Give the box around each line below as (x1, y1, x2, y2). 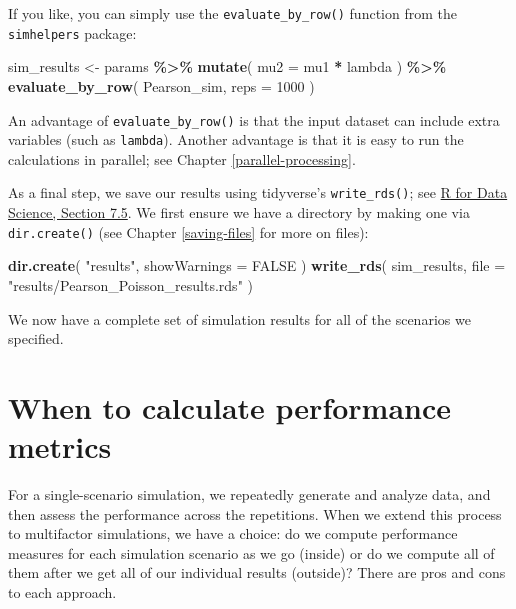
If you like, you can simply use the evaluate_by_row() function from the (8, 3, 457, 23)
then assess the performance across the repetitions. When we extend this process (8, 503, 502, 524)
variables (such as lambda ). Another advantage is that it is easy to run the (8, 129, 464, 150)
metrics (8, 426, 112, 467)
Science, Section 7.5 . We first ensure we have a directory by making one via (8, 202, 470, 223)
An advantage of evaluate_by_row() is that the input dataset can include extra (8, 109, 500, 130)
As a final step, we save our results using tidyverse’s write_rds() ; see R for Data (8, 182, 508, 203)
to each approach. (8, 581, 117, 602)
